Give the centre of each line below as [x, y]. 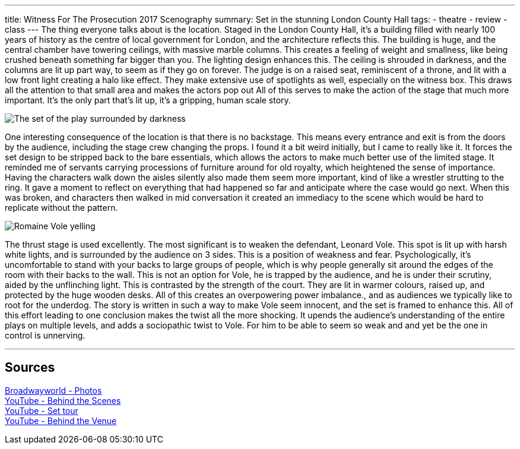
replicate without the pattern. [61, 208]
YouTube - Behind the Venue [61, 420]
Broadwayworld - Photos [53, 390]
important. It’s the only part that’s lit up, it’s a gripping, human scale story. [148, 100]
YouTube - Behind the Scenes [63, 400]
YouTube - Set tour [42, 410]
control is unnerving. [45, 335]
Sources [30, 368]
